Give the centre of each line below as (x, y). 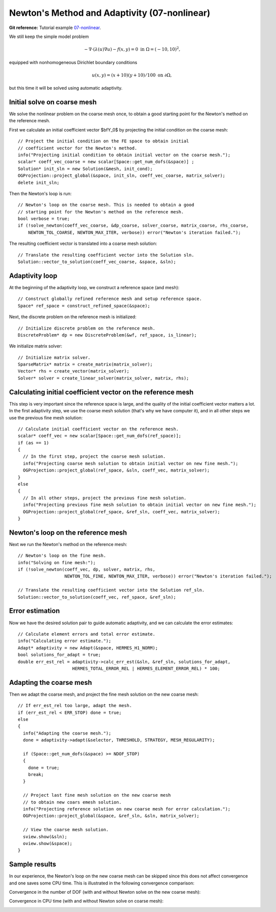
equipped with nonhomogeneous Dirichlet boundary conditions (73, 62)
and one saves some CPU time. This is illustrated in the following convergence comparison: (102, 883)
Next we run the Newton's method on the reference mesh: (68, 544)
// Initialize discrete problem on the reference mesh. (87, 328)
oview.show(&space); (48, 843)
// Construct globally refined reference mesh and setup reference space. (110, 299)
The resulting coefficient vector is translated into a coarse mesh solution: (83, 243)
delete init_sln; (39, 183)
